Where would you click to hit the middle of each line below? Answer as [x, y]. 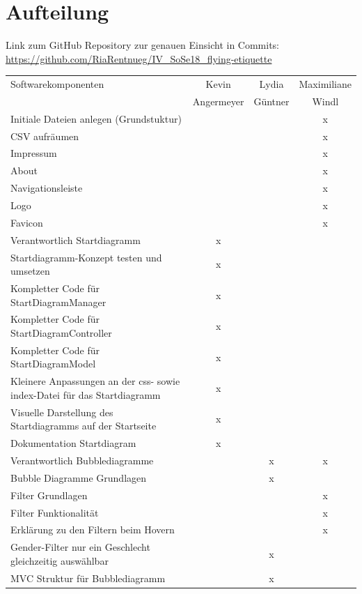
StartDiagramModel [53, 364]
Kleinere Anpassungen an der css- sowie [95, 381]
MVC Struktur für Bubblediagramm [88, 578]
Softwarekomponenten [57, 84]
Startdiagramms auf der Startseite [84, 426]
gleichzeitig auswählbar [60, 560]
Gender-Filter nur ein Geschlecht [80, 547]
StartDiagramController [61, 332]
